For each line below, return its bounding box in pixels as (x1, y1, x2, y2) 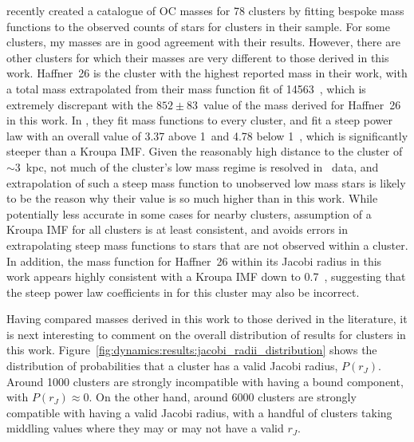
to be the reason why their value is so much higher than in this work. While (6, 190, 378, 207)
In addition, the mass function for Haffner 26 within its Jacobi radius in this (6, 252, 382, 269)
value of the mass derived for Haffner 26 (203, 96, 401, 112)
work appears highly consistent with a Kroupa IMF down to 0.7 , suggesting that (6, 268, 406, 285)
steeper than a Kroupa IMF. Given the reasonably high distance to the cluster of (6, 143, 403, 160)
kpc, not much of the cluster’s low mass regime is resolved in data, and (26, 158, 379, 175)
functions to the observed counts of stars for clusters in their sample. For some (6, 18, 390, 34)
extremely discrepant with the (6, 96, 153, 112)
